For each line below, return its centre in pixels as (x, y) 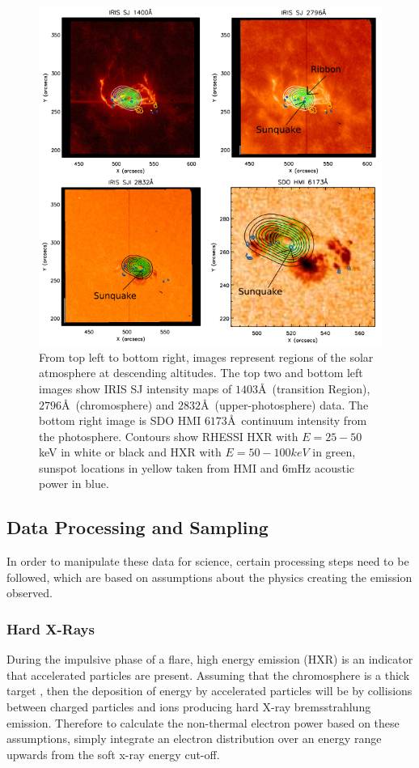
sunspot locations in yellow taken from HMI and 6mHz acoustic (197, 467)
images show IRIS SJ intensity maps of (135, 388)
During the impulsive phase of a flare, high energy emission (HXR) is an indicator (210, 659)
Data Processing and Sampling (138, 527)
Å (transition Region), (314, 388)
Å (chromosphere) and (118, 404)
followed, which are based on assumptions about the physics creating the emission (209, 577)
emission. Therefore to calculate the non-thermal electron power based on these (203, 722)
